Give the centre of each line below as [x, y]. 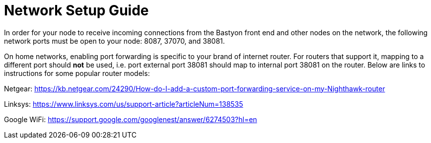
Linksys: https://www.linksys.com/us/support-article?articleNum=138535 [124, 104]
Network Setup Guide [76, 10]
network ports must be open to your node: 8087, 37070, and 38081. [114, 41]
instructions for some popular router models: [77, 73]
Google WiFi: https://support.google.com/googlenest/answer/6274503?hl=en [131, 119]
